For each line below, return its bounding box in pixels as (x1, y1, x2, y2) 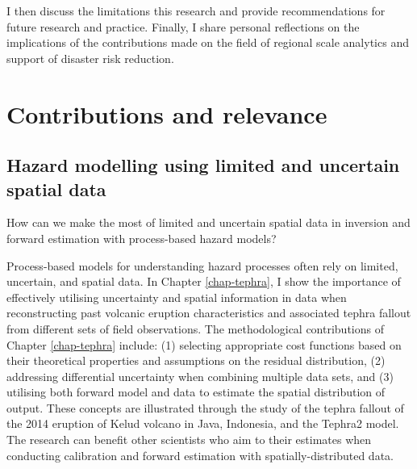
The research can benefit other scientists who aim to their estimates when (6, 431, 372, 448)
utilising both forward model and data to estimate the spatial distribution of (6, 383, 386, 400)
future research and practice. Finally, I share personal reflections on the (6, 18, 360, 35)
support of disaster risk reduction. (6, 49, 174, 66)
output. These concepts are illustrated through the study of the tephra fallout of (6, 399, 404, 416)
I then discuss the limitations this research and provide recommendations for (6, 2, 386, 19)
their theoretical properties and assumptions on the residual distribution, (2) (6, 352, 386, 369)
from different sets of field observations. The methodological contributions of (6, 320, 384, 337)
